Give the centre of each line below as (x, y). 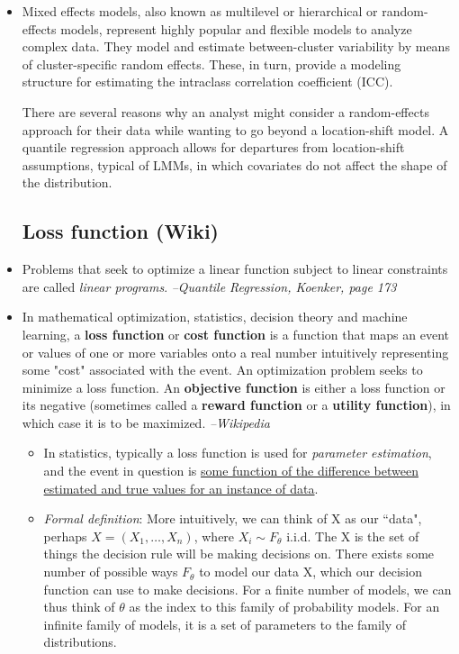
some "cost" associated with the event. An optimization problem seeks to (222, 370)
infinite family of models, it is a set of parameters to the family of (225, 624)
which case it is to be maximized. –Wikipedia (146, 422)
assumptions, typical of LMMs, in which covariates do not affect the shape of (234, 164)
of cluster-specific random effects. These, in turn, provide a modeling (211, 64)
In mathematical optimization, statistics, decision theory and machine (215, 317)
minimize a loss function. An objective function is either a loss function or (234, 387)
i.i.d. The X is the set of (353, 536)
